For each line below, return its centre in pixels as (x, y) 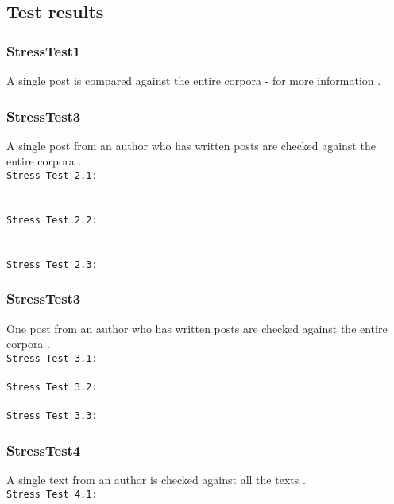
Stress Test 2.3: (52, 264)
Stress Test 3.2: (52, 387)
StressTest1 (44, 50)
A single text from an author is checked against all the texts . (156, 480)
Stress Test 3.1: (52, 358)
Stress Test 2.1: (52, 176)
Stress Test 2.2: (52, 220)
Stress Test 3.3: (52, 416)
